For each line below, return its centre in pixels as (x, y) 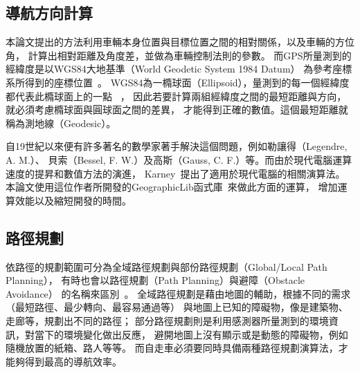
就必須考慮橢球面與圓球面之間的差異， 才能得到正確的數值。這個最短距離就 (177, 109)
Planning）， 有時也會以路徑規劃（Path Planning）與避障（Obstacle (155, 280)
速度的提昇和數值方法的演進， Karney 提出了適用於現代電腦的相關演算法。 (175, 173)
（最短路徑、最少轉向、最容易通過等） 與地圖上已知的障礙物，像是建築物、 (177, 307)
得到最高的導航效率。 (73, 361)
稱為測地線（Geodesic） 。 (61, 123)
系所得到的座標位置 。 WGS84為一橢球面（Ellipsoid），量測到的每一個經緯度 (178, 82)
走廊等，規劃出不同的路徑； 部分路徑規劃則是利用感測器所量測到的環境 (167, 320)
